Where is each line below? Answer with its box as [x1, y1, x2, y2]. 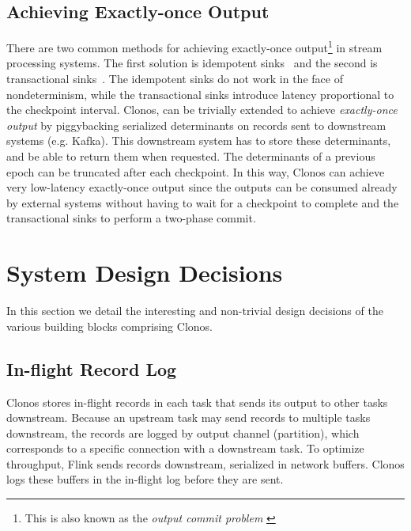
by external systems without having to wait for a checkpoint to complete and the [6, 194, 399, 211]
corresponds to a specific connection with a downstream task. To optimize [6, 440, 364, 457]
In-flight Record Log [6, 356, 177, 381]
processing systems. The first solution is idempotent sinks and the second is [6, 55, 378, 71]
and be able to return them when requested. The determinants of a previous [6, 148, 375, 165]
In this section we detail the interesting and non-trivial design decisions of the [6, 302, 383, 319]
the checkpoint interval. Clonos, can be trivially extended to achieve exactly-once [6, 101, 398, 118]
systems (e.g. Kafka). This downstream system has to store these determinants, [6, 132, 391, 149]
